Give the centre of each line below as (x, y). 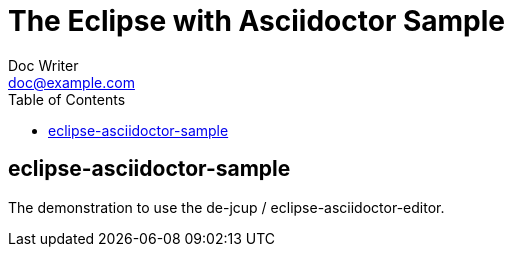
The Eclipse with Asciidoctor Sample (256, 21)
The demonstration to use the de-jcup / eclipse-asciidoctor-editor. (226, 207)
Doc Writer (43, 65)
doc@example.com (71, 82)
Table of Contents (67, 99)
